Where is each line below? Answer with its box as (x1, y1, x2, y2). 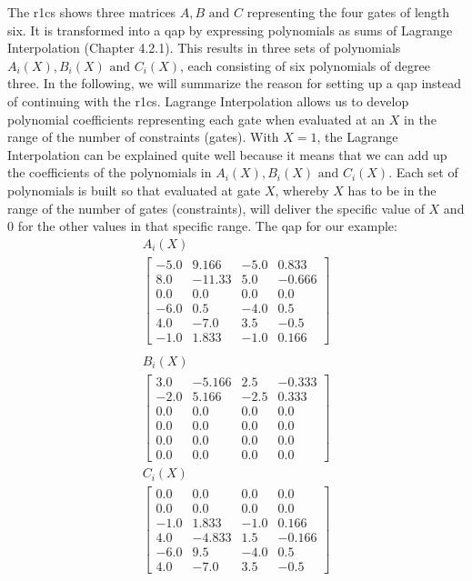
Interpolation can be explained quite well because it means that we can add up (7, 145, 447, 164)
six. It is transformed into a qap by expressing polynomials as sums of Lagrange (7, 20, 453, 39)
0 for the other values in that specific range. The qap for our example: (7, 216, 397, 235)
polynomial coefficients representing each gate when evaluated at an (7, 109, 386, 128)
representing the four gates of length (246, 3, 450, 21)
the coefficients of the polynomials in (7, 163, 212, 182)
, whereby (275, 180, 329, 199)
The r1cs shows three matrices (7, 3, 176, 21)
